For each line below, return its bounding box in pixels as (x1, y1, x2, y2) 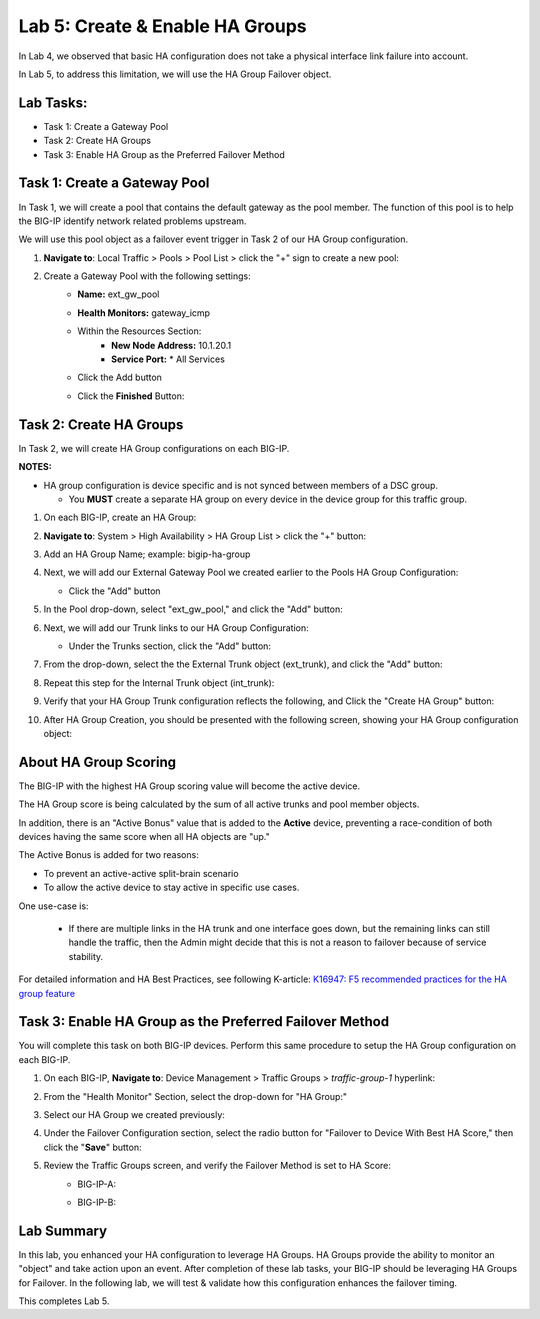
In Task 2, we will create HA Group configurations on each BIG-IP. (18, 442, 290, 454)
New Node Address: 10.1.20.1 (111, 339, 232, 351)
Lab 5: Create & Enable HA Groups (18, 15, 307, 37)
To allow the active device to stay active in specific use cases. (43, 881, 300, 894)
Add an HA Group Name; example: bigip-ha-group (43, 548, 251, 560)
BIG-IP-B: (77, 1196, 117, 1208)
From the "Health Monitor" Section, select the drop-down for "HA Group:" (43, 1090, 348, 1102)
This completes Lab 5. (18, 1295, 110, 1307)
